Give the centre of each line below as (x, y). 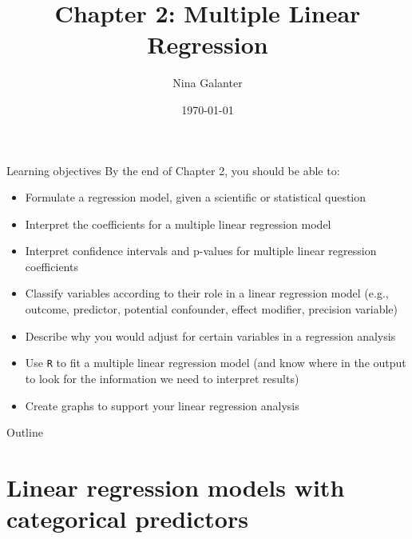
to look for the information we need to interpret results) (162, 378)
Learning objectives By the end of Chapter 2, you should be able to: (173, 170)
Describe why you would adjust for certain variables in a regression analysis (210, 335)
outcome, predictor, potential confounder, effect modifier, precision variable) (212, 309)
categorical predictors (127, 519)
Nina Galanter (208, 83)
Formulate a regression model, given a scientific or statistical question (196, 197)
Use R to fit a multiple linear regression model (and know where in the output (216, 363)
